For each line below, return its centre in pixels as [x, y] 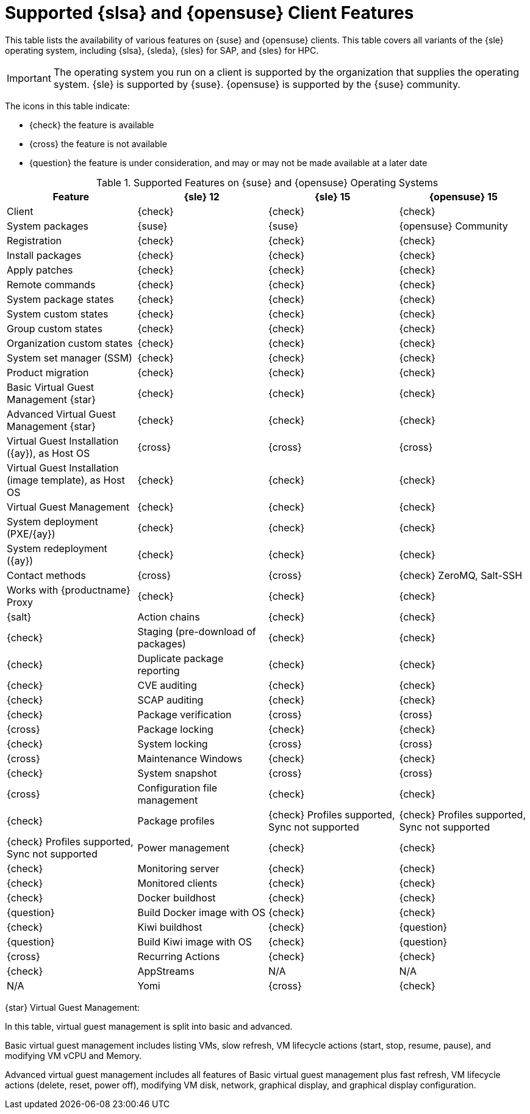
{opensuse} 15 [463, 196]
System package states [60, 299]
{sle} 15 [333, 196]
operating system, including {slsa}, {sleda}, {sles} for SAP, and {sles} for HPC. [162, 50]
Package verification [184, 714]
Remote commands [51, 284]
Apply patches [40, 270]
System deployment [52, 521]
